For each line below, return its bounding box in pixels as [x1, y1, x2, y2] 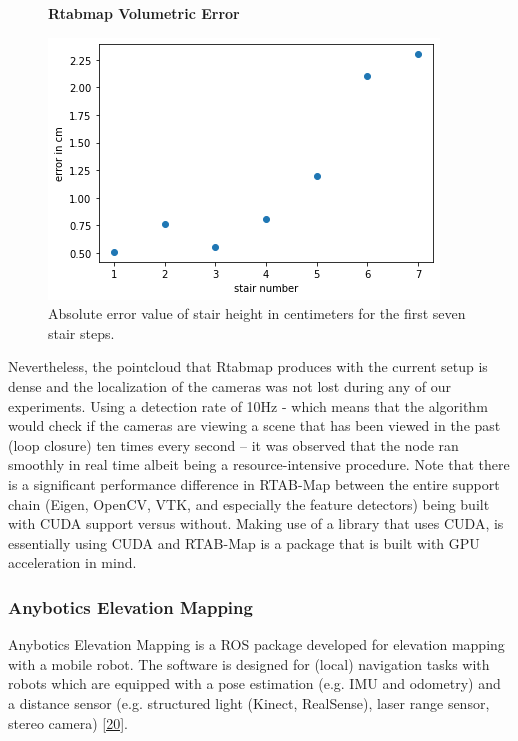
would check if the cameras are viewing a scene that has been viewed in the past [8, 415, 501, 436]
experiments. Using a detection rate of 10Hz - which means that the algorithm [8, 395, 488, 416]
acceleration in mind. [8, 552, 137, 573]
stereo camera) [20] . [8, 712, 128, 733]
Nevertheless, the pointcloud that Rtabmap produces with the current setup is [8, 356, 488, 377]
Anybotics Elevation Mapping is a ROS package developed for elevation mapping [8, 634, 505, 655]
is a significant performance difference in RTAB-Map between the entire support [8, 473, 500, 494]
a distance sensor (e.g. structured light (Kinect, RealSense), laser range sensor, [8, 692, 490, 713]
